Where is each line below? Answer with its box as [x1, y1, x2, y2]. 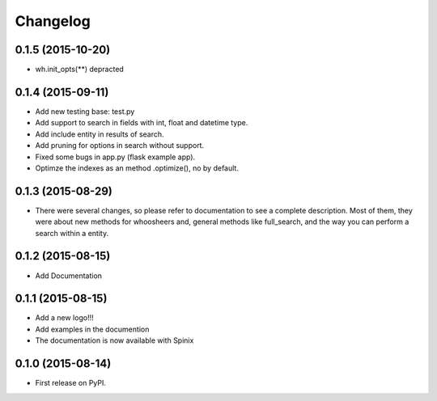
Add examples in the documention [35, 324, 150, 334]
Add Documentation [35, 271, 103, 281]
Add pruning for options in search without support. [35, 141, 205, 150]
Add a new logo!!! [35, 313, 94, 323]
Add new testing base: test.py [35, 106, 135, 116]
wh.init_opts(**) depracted [35, 65, 125, 74]
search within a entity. [35, 228, 109, 238]
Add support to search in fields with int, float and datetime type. [35, 118, 248, 128]
